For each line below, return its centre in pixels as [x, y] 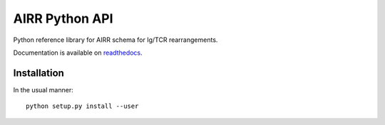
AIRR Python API [63, 18]
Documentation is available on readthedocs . [78, 53]
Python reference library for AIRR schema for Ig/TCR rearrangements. [115, 40]
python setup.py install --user [82, 106]
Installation [38, 73]
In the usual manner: [43, 89]
